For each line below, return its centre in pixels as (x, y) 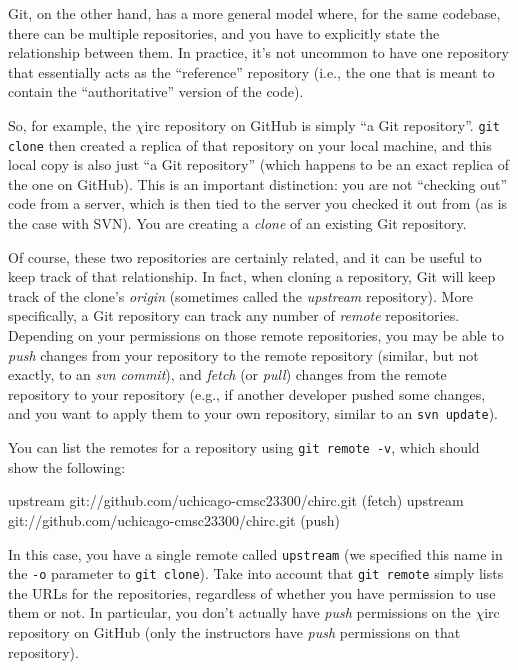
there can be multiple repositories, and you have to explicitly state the (224, 32)
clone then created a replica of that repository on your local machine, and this (250, 144)
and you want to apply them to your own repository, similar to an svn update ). (253, 413)
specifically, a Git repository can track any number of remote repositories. (234, 315)
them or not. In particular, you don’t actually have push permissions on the (239, 612)
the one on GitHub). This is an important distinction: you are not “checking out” (257, 183)
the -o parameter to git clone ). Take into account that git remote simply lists (256, 573)
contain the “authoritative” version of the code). (156, 91)
